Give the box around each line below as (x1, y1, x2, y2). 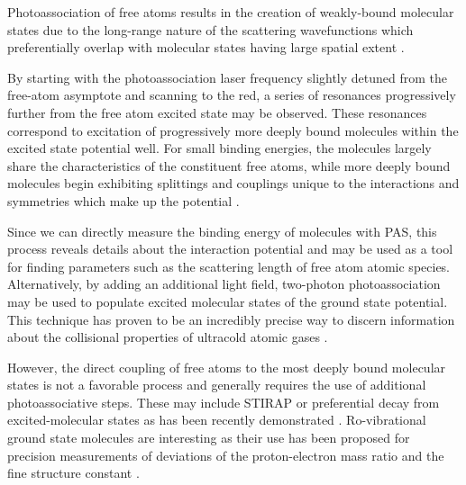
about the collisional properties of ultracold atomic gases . (7, 328, 328, 346)
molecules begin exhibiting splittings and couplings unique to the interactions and (7, 174, 460, 193)
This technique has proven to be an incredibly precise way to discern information (7, 310, 455, 328)
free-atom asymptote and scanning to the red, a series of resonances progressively (7, 85, 456, 104)
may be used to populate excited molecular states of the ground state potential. (7, 292, 448, 310)
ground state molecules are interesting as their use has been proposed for (7, 428, 410, 447)
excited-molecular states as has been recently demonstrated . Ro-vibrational (7, 410, 426, 429)
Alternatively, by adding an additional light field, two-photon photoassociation (7, 274, 441, 293)
